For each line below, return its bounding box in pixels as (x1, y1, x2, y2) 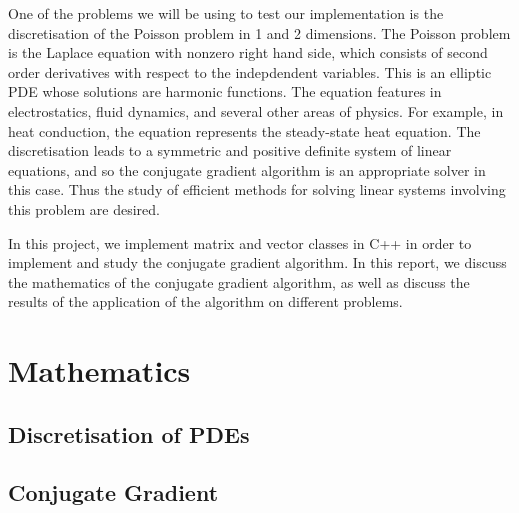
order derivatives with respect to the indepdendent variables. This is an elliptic (8, 61, 492, 82)
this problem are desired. (8, 198, 160, 219)
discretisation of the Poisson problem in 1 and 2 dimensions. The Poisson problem (8, 22, 511, 43)
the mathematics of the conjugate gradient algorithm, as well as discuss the (8, 271, 470, 292)
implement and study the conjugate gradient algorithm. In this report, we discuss (8, 252, 507, 273)
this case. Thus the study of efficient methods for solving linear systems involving (8, 179, 506, 200)
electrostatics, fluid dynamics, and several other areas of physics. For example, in (8, 100, 504, 121)
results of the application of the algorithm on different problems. (8, 291, 403, 312)
